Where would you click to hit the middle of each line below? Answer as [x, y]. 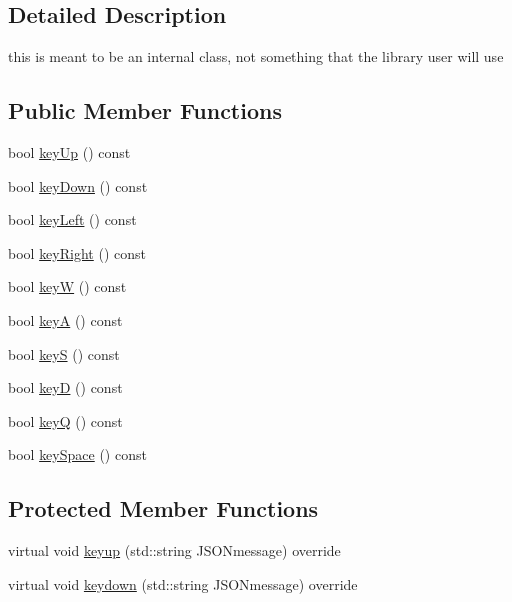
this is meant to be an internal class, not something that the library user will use [256, 56]
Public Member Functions [145, 110]
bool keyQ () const [65, 420]
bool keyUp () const [69, 152]
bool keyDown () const [78, 185]
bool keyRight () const [77, 252]
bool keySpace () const [77, 454]
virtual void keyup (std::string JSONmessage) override [174, 550]
